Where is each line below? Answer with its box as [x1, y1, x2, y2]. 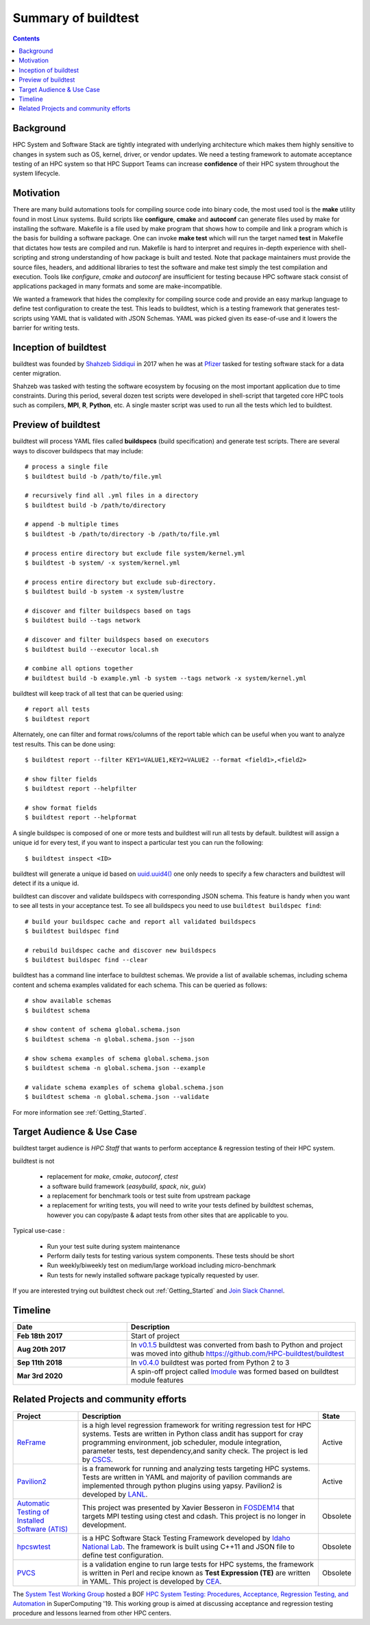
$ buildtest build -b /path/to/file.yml [25, 473, 162, 480]
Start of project [130, 1331, 180, 1341]
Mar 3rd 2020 [16, 1371, 63, 1380]
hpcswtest [16, 1542, 51, 1552]
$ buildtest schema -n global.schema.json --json [25, 1035, 195, 1043]
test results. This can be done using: [12, 740, 116, 748]
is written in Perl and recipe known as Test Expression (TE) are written [82, 1568, 311, 1578]
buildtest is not [12, 1157, 55, 1165]
